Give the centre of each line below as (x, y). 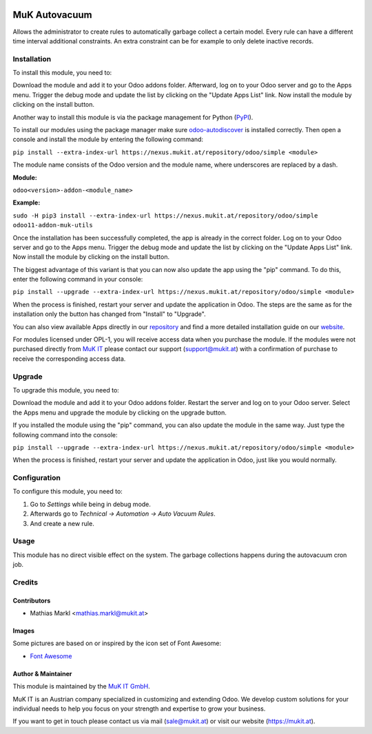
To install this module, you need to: (62, 73)
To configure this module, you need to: (68, 492)
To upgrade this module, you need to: (66, 390)
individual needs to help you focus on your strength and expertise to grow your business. (139, 709)
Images (23, 631)
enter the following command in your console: (78, 280)
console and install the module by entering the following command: (108, 139)
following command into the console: (65, 434)
